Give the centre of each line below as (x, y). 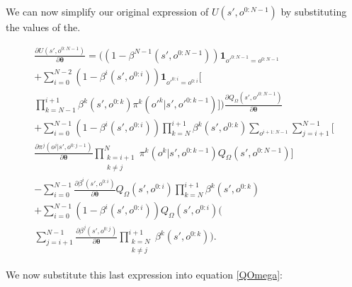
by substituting (314, 11)
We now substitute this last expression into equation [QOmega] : (144, 275)
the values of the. (43, 27)
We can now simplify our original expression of (107, 11)
